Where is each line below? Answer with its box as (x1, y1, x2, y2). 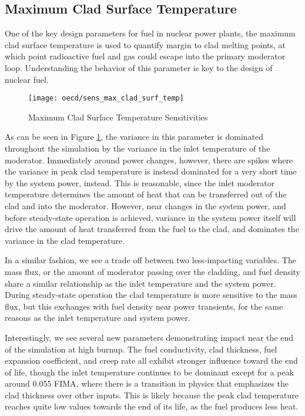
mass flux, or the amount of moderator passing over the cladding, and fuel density (5, 265, 301, 277)
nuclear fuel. (5, 73, 49, 85)
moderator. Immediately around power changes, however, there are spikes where (5, 153, 293, 166)
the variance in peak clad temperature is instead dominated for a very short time (5, 165, 297, 177)
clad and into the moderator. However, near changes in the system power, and (5, 199, 286, 212)
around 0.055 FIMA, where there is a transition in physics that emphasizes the (5, 377, 289, 390)
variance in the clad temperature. (5, 234, 125, 246)
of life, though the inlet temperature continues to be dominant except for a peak (5, 365, 294, 378)
